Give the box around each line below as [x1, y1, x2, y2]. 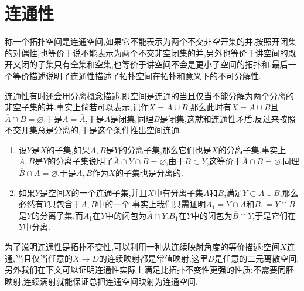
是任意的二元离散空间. [214, 252, 299, 264]
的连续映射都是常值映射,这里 [98, 252, 208, 264]
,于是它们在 [252, 209, 296, 221]
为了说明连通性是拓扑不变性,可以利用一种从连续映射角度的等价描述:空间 [5, 241, 280, 253]
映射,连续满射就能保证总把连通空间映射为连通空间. [5, 275, 198, 287]
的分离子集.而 [31, 209, 83, 221]
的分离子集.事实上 [218, 143, 286, 155]
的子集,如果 [46, 143, 90, 155]
